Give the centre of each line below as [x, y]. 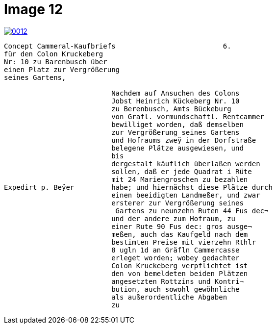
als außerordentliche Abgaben [169, 297]
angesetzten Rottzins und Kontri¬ [177, 281]
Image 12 [34, 9]
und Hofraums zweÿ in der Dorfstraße [184, 140]
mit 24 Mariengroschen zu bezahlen [180, 179]
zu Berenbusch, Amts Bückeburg [171, 109]
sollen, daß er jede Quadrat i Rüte [182, 171]
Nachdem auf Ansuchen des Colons [176, 93]
